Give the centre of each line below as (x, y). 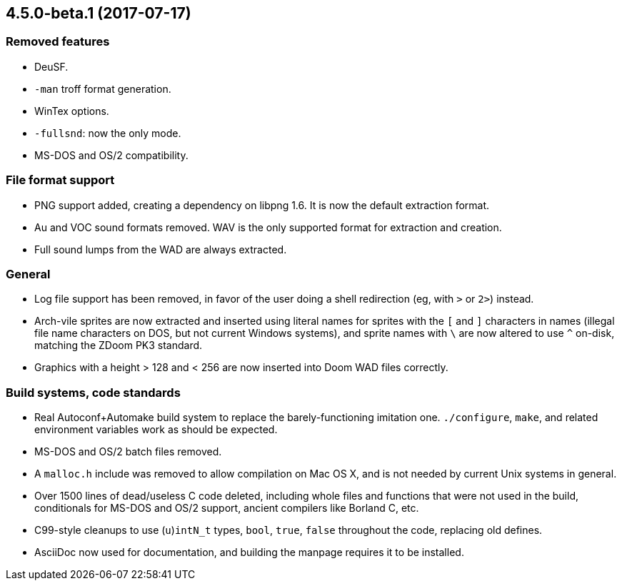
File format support (60, 180)
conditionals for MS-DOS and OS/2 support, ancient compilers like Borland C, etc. (227, 508)
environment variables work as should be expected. (156, 430)
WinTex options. (72, 111)
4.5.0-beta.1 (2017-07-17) (99, 13)
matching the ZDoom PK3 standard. (119, 345)
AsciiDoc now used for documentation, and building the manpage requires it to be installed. (249, 552)
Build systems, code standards (93, 392)
